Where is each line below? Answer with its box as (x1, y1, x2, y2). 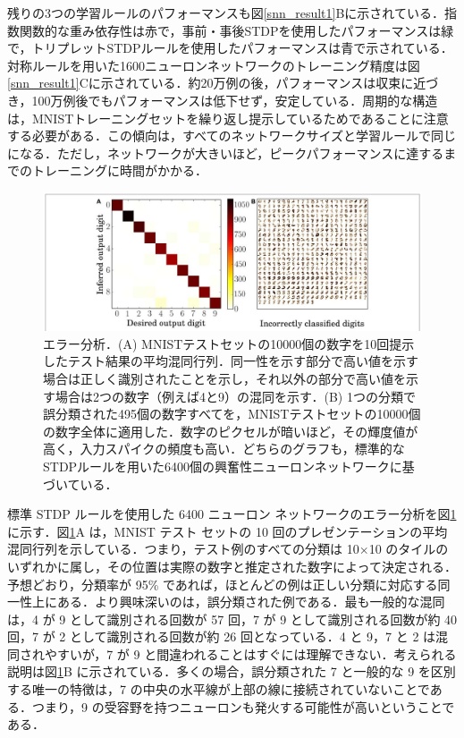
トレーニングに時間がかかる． (31, 161, 207, 180)
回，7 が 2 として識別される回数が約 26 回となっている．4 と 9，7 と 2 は (7, 627, 436, 646)
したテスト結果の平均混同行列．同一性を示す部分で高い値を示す (43, 352, 418, 370)
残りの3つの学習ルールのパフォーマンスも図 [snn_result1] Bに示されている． (7, 4, 444, 21)
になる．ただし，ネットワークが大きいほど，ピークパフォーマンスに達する (7, 143, 444, 162)
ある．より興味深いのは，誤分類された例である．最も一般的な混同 (56, 592, 445, 611)
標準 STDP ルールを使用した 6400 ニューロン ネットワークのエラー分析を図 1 (7, 505, 457, 523)
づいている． (43, 474, 118, 493)
